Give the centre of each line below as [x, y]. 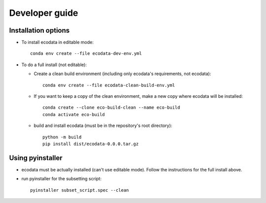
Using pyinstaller [36, 158]
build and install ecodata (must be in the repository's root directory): [103, 125]
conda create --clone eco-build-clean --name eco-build [111, 108]
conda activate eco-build [74, 114]
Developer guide [44, 13]
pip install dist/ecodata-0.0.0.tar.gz [91, 144]
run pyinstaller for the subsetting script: [62, 179]
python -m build [62, 137]
